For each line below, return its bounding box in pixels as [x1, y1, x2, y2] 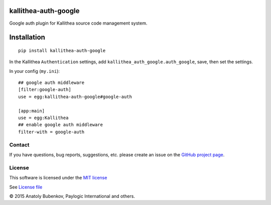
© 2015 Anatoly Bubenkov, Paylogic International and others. [9, 193, 135, 199]
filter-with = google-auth [18, 129, 85, 135]
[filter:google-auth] [18, 87, 71, 92]
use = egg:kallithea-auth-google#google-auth [18, 93, 132, 99]
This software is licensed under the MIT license [9, 175, 107, 181]
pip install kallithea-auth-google [18, 48, 106, 53]
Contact [9, 141, 30, 148]
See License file [9, 184, 43, 190]
